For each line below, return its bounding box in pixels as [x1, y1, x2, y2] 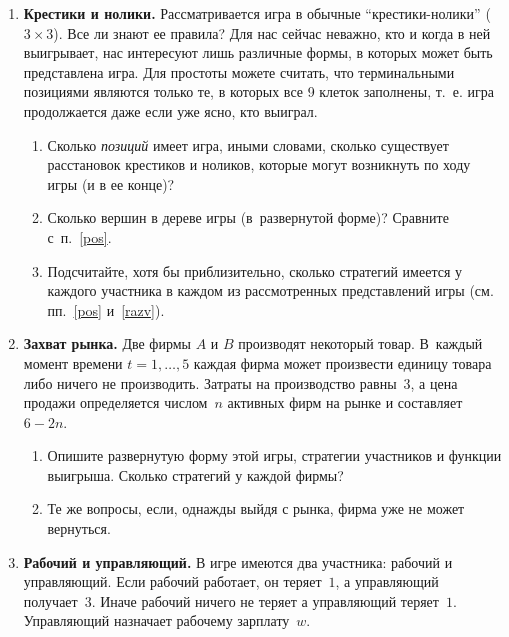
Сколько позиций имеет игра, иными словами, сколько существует [47, 134, 449, 155]
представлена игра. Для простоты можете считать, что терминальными [23, 61, 455, 82]
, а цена [410, 372, 458, 393]
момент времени [23, 352, 123, 373]
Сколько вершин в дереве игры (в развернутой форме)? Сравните [47, 207, 449, 228]
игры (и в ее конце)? [47, 173, 175, 194]
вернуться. [47, 518, 111, 539]
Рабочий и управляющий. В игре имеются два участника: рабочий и [23, 551, 453, 572]
